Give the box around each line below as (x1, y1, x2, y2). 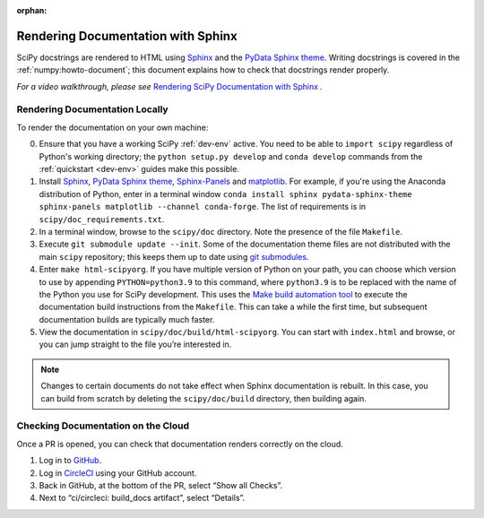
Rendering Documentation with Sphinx (16, 28, 238, 44)
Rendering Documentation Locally (16, 103, 169, 116)
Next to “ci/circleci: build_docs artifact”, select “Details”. (39, 493, 246, 504)
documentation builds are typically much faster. (39, 314, 215, 324)
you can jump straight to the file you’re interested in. (39, 339, 232, 350)
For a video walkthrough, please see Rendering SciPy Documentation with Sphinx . (16, 81, 323, 91)
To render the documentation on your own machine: (16, 122, 209, 133)
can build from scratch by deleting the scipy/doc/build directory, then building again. (40, 393, 367, 403)
